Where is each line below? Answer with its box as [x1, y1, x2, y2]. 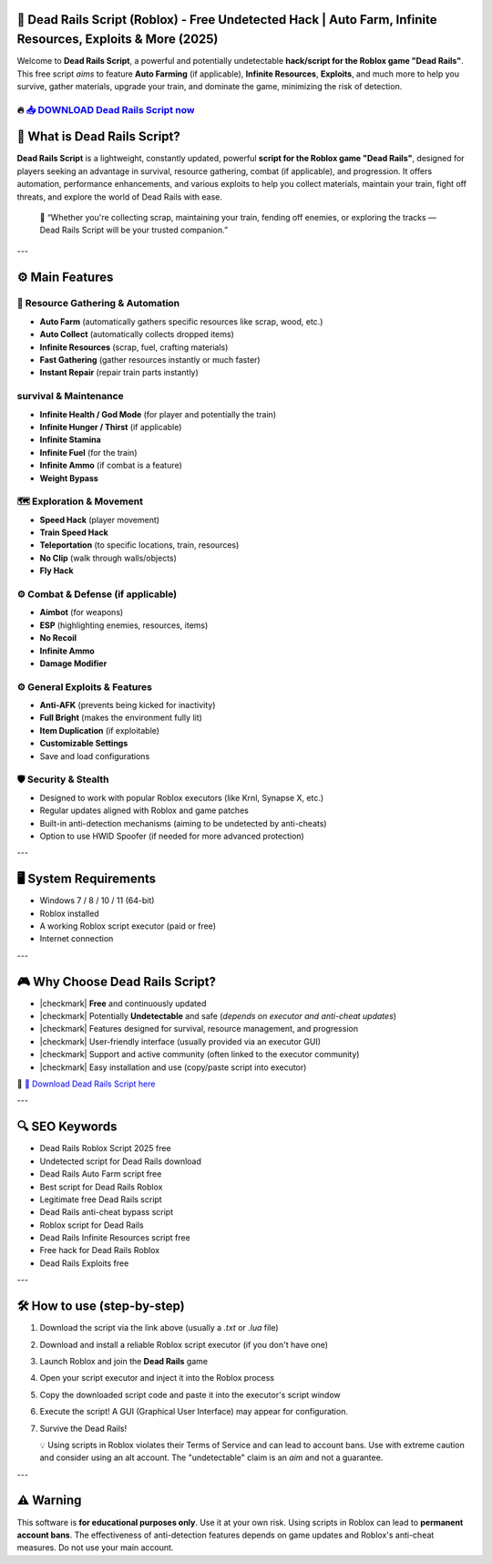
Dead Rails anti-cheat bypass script [39, 1207, 173, 1218]
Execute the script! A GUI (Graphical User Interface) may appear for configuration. [39, 1406, 348, 1417]
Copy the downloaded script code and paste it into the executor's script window [39, 1389, 341, 1400]
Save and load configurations [39, 750, 150, 761]
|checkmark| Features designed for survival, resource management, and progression [39, 1024, 359, 1034]
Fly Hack [39, 565, 74, 576]
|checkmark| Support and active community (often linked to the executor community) [39, 1049, 360, 1060]
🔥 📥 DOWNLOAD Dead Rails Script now [16, 103, 195, 116]
